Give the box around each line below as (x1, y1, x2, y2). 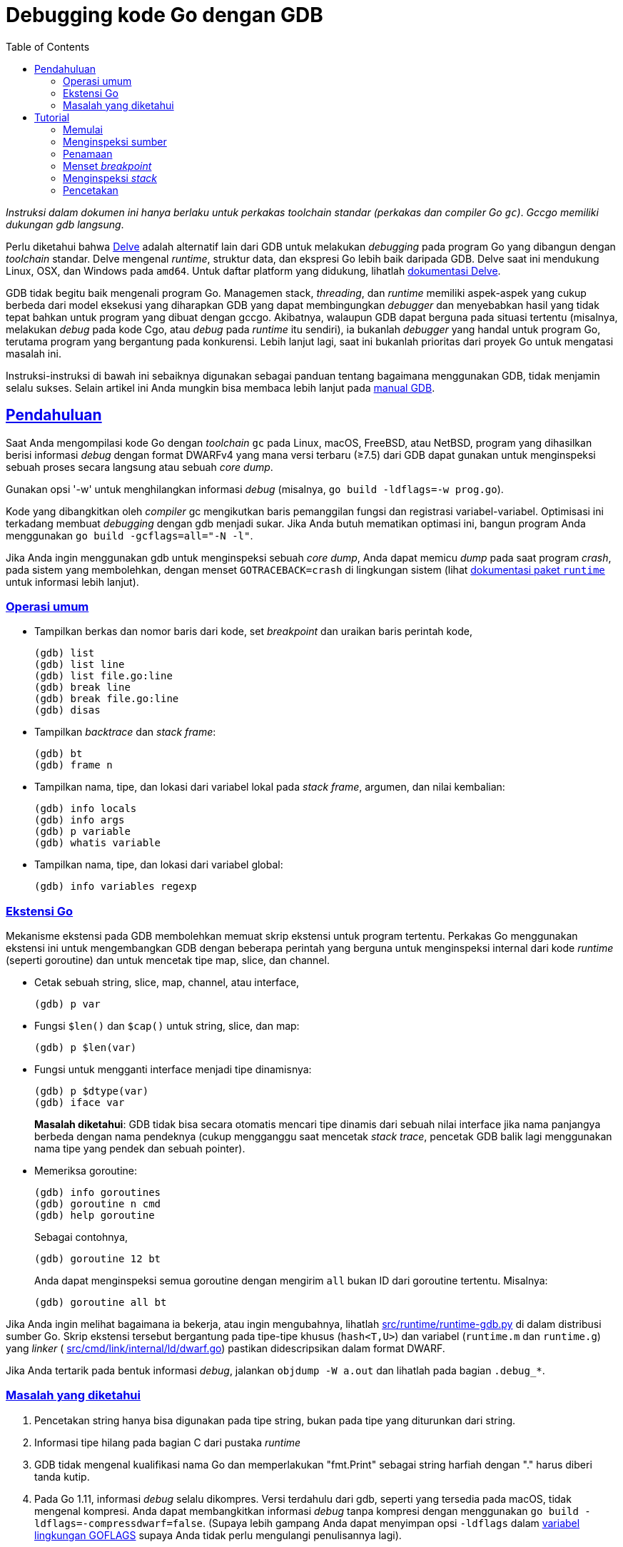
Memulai (63, 123, 103, 136)
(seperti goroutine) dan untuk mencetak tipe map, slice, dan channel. (6, 954, 330, 967)
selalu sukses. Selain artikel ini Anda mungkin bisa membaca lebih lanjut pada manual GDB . (6, 381, 435, 394)
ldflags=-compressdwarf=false (34, 1517, 203, 1529)
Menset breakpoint (63, 159, 152, 172)
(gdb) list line (34, 659, 125, 671)
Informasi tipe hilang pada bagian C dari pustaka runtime (34, 1436, 301, 1449)
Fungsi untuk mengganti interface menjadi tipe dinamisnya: (34, 1063, 312, 1076)
